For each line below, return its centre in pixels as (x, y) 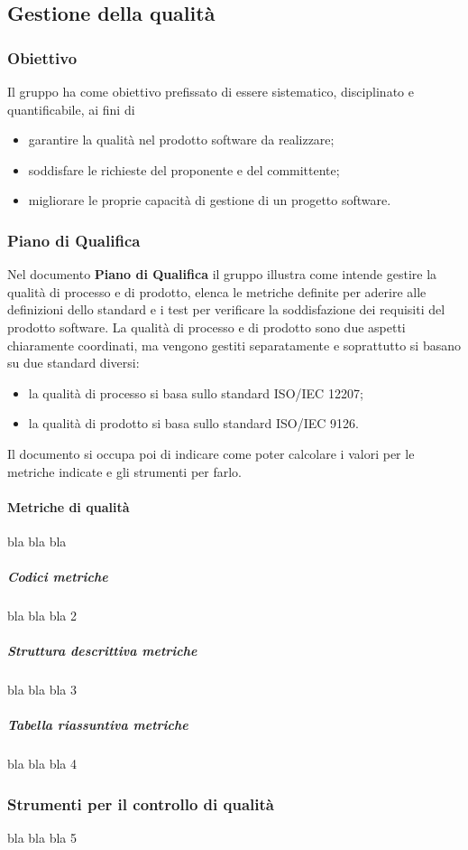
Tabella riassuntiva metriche (98, 725)
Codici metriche (58, 577)
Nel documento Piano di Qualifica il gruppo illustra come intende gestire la (222, 274)
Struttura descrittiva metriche (102, 651)
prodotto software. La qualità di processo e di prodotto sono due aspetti (206, 327)
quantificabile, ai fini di (71, 109)
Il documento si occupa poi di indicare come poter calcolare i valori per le (211, 453)
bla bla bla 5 (42, 838)
